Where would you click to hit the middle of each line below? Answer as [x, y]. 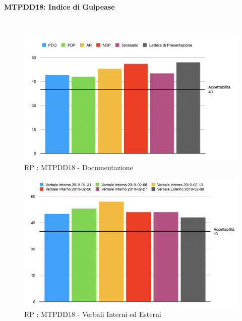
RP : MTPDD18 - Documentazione [79, 167]
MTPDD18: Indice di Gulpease [59, 6]
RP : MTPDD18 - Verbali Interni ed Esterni [93, 314]
